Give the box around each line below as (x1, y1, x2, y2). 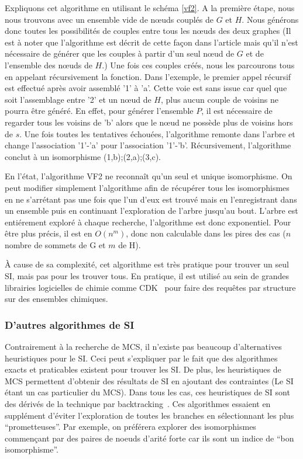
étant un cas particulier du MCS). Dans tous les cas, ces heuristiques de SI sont (5, 386, 290, 398)
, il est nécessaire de (201, 105, 273, 117)
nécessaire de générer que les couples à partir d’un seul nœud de (5, 47, 235, 60)
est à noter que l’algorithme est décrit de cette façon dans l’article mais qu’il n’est (5, 36, 298, 48)
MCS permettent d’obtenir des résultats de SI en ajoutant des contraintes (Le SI (5, 374, 294, 387)
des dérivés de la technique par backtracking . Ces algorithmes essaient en (5, 398, 271, 410)
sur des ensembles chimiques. (5, 293, 108, 305)
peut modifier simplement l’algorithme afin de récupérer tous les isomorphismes (5, 181, 290, 193)
